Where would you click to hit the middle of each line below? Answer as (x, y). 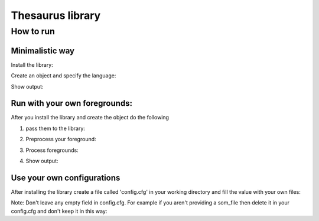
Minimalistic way (43, 51)
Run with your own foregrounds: (72, 103)
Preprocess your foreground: (61, 139)
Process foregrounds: (52, 150)
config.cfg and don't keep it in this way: (59, 211)
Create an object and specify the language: (64, 76)
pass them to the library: (56, 128)
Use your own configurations (66, 178)
